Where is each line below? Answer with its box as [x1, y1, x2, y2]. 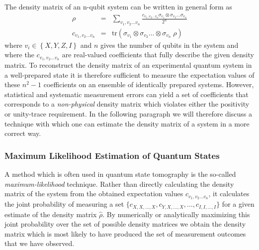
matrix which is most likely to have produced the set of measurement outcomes [4, 228, 246, 239]
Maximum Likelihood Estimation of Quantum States [4, 149, 220, 161]
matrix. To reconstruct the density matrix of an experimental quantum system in [4, 60, 252, 70]
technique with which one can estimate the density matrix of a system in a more [4, 118, 250, 128]
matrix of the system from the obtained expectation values [4, 188, 183, 199]
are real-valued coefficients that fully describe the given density [62, 49, 254, 60]
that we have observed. [4, 238, 75, 249]
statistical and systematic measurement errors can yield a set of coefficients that [4, 89, 249, 99]
